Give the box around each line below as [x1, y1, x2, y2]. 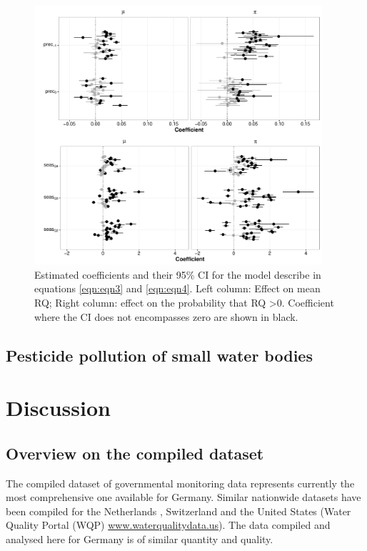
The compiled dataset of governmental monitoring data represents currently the [6, 475, 355, 490]
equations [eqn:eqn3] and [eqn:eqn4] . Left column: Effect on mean [34, 281, 321, 296]
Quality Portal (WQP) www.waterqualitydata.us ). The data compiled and [6, 517, 331, 532]
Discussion [6, 393, 111, 422]
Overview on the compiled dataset [6, 442, 264, 464]
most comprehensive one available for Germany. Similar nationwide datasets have [6, 490, 361, 505]
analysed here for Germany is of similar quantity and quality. [6, 531, 273, 546]
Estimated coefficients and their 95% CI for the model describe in [34, 267, 321, 282]
